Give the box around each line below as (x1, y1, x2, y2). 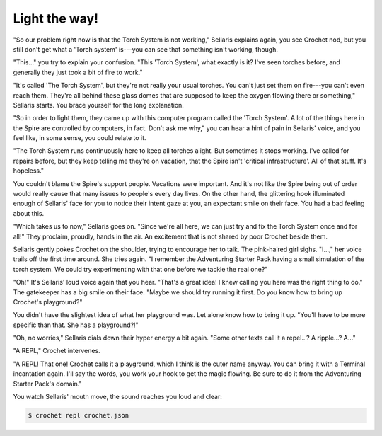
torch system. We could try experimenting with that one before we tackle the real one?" (13, 265, 268, 273)
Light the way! (13, 11, 99, 26)
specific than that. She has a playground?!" (13, 321, 139, 329)
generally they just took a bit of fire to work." (13, 68, 143, 76)
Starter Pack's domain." (13, 379, 82, 388)
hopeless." (13, 166, 45, 175)
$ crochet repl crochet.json (28, 411, 129, 420)
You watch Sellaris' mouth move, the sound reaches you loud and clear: (13, 393, 223, 401)
